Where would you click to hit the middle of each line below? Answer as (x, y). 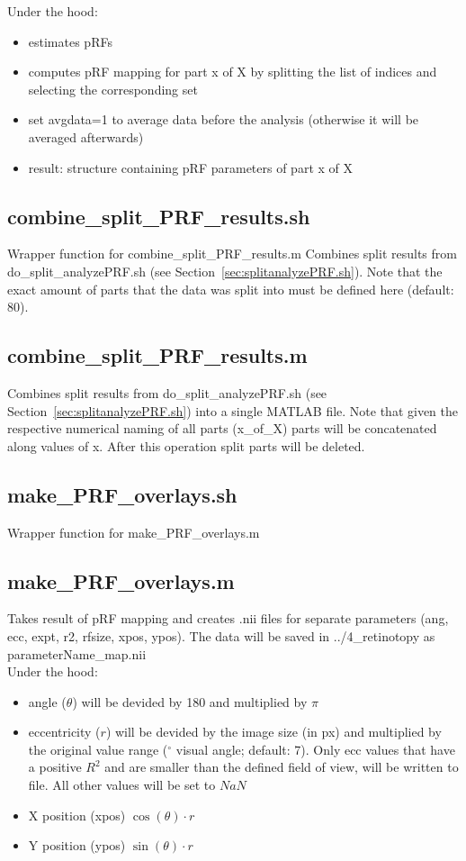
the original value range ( (98, 749)
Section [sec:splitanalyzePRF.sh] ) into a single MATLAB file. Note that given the (233, 410)
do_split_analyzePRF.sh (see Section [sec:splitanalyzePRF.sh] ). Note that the (225, 271)
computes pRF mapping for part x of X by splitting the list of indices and (233, 72)
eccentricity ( (64, 732)
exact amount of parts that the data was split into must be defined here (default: (231, 289)
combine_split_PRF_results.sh (159, 216)
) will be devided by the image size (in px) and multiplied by (273, 732)
